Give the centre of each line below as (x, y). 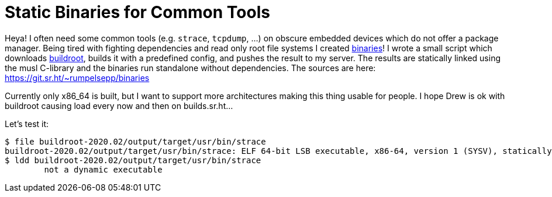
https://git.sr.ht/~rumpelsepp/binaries (77, 78)
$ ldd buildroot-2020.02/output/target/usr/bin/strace (133, 160)
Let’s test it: (27, 124)
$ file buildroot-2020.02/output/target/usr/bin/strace (135, 141)
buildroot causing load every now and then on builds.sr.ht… (119, 105)
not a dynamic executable (103, 169)
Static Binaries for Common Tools (137, 12)
